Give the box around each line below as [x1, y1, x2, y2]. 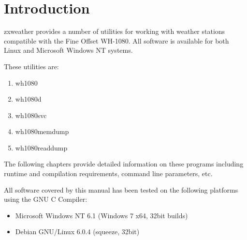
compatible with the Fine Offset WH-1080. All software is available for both [4, 35, 229, 45]
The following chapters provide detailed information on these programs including [4, 159, 244, 169]
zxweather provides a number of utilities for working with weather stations [4, 26, 225, 36]
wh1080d [15, 94, 42, 104]
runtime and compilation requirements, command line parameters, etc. [4, 168, 213, 179]
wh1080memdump [15, 126, 69, 136]
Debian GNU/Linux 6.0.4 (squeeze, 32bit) [15, 226, 140, 237]
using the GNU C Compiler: [4, 194, 87, 204]
